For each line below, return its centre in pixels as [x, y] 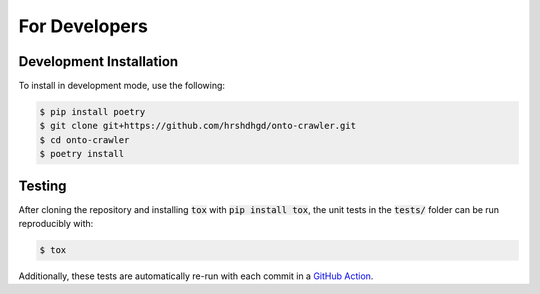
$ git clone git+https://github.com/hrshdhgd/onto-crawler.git [198, 126]
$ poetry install [82, 154]
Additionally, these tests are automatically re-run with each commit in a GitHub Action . [196, 276]
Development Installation [98, 61]
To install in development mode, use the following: [121, 86]
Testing [42, 185]
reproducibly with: [56, 224]
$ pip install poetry [92, 112]
